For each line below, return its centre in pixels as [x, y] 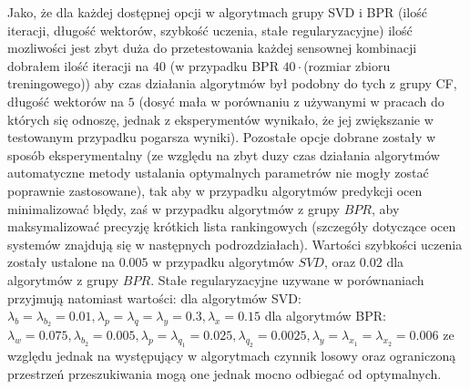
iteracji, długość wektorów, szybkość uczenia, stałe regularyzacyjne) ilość [210, 30]
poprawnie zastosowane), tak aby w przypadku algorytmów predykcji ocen [215, 190]
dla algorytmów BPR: [325, 316]
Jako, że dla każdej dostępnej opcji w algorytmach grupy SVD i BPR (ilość [217, 12]
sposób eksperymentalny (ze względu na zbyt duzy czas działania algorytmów [224, 154]
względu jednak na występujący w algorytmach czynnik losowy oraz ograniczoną [232, 356]
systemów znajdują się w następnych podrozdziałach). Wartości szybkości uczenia [235, 244]
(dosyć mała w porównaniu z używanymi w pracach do [291, 101]
